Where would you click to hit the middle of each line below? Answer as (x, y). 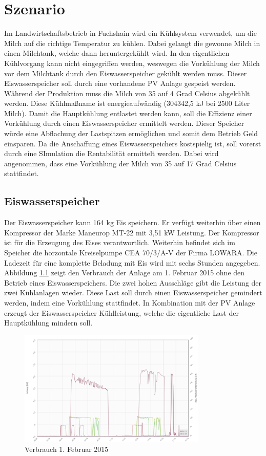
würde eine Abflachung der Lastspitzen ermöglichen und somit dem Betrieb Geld (131, 133)
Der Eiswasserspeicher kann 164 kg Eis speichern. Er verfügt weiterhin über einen (132, 222)
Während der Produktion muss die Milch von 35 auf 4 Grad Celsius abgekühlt (127, 93)
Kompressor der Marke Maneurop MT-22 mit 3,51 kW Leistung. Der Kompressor (132, 232)
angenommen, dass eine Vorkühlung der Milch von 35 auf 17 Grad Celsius (120, 163)
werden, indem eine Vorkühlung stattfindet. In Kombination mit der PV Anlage (130, 302)
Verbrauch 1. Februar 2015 (67, 449)
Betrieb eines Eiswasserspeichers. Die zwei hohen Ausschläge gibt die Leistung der (133, 282)
